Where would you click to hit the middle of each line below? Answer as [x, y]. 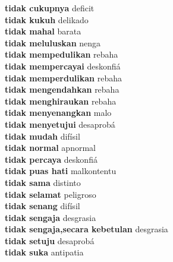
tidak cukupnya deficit [50, 8]
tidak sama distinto [43, 182]
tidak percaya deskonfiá [51, 159]
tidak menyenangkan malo [58, 113]
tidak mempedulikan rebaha [62, 54]
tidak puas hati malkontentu [61, 171]
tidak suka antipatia [44, 252]
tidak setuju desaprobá [50, 240]
